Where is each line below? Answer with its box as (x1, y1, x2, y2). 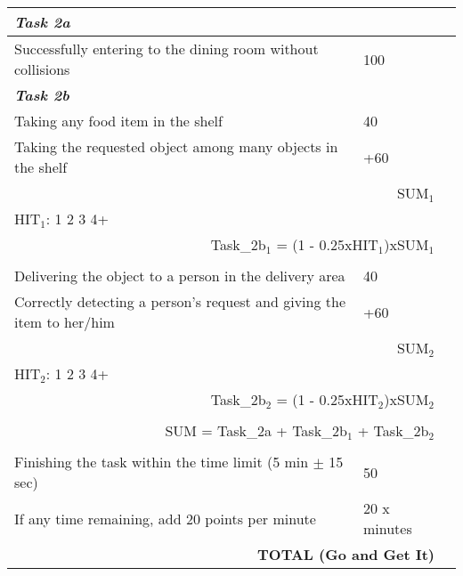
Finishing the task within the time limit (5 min (14, 451, 309, 472)
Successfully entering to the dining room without (14, 38, 319, 59)
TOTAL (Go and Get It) (257, 544, 435, 564)
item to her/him (14, 312, 115, 332)
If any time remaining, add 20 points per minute (14, 507, 316, 529)
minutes (362, 518, 412, 539)
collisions (14, 59, 70, 79)
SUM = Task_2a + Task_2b (165, 420, 347, 441)
